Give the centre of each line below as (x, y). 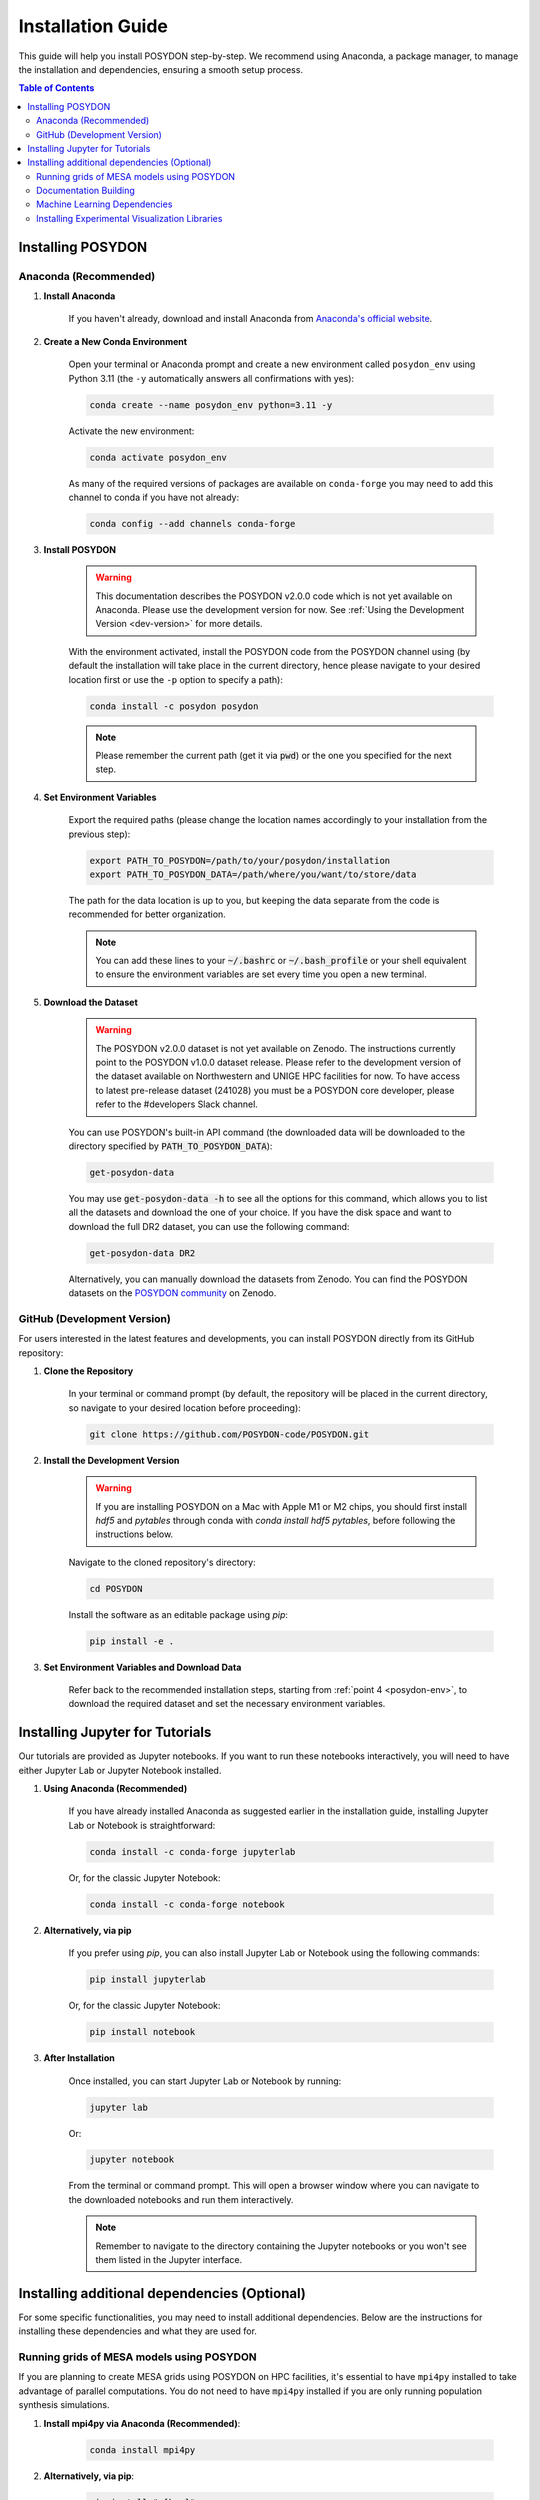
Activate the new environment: (131, 431)
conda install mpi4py (142, 2449)
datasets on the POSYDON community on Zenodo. (172, 1293)
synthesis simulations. (64, 2405)
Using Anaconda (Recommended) (115, 1789)
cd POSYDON (116, 1588)
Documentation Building (85, 191)
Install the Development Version (111, 1460)
